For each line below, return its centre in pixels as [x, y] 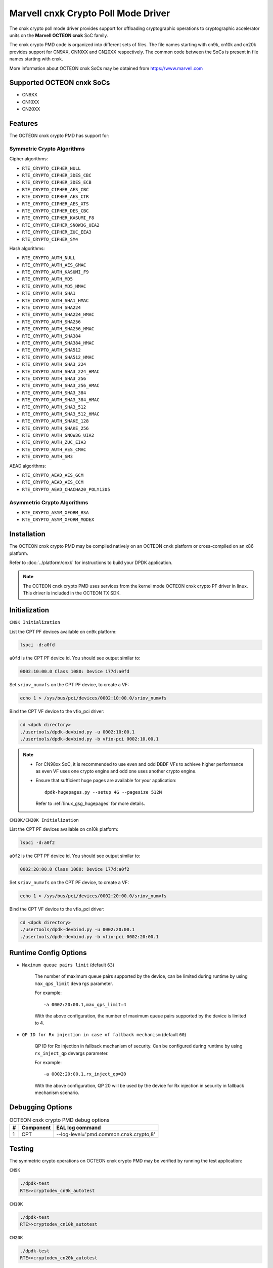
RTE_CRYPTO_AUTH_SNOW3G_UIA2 [58, 435]
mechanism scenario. [57, 1093]
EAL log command [79, 1128]
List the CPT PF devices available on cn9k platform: [63, 631]
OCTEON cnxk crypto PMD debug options [59, 1120]
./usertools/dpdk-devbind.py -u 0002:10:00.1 [77, 732]
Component [36, 1128]
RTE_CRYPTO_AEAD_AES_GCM [53, 475]
